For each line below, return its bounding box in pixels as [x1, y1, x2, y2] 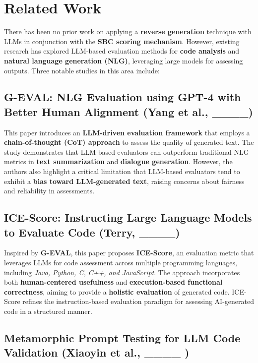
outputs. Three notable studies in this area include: [4, 65, 160, 75]
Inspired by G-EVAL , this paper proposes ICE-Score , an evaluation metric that [4, 247, 254, 258]
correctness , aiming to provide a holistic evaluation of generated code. [4, 286, 230, 297]
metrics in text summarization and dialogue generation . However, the [4, 156, 233, 167]
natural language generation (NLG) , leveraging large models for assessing [4, 55, 243, 65]
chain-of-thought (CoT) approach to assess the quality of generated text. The [4, 137, 254, 147]
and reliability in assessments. [4, 185, 95, 196]
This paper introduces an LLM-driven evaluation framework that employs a [4, 127, 250, 137]
